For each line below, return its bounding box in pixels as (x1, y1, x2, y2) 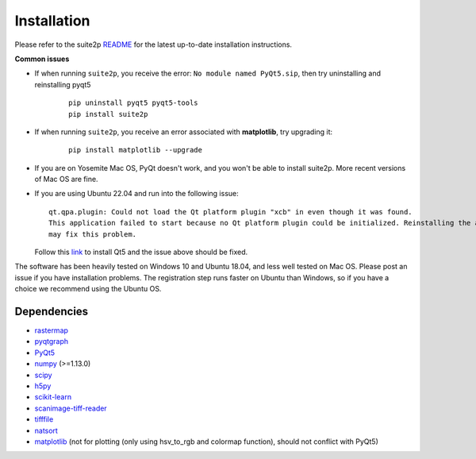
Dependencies (14, 305, 89, 318)
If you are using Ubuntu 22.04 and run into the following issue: (34, 189, 240, 199)
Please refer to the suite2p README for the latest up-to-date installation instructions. (14, 40, 293, 49)
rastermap (34, 326, 69, 335)
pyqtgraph (34, 337, 69, 346)
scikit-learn (34, 392, 71, 402)
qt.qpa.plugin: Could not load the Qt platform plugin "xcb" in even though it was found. (48, 207, 413, 216)
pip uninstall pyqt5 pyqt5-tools (68, 98, 198, 107)
